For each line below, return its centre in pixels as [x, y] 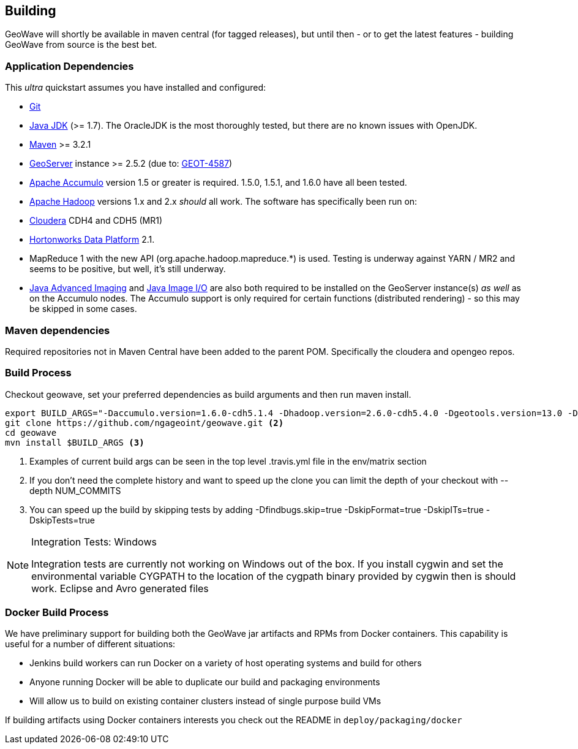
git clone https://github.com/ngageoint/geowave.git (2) [144, 423]
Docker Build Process [57, 613]
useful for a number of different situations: [90, 644]
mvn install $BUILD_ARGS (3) [75, 442]
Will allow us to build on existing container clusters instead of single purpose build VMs [205, 701]
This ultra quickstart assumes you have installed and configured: [136, 88]
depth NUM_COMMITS [75, 490]
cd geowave [31, 432]
